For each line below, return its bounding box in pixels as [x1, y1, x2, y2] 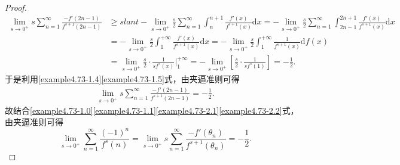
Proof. [5, 1, 27, 13]
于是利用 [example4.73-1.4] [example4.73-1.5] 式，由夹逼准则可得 [5, 72, 240, 85]
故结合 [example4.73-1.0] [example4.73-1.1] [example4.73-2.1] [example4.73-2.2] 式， [5, 104, 299, 116]
